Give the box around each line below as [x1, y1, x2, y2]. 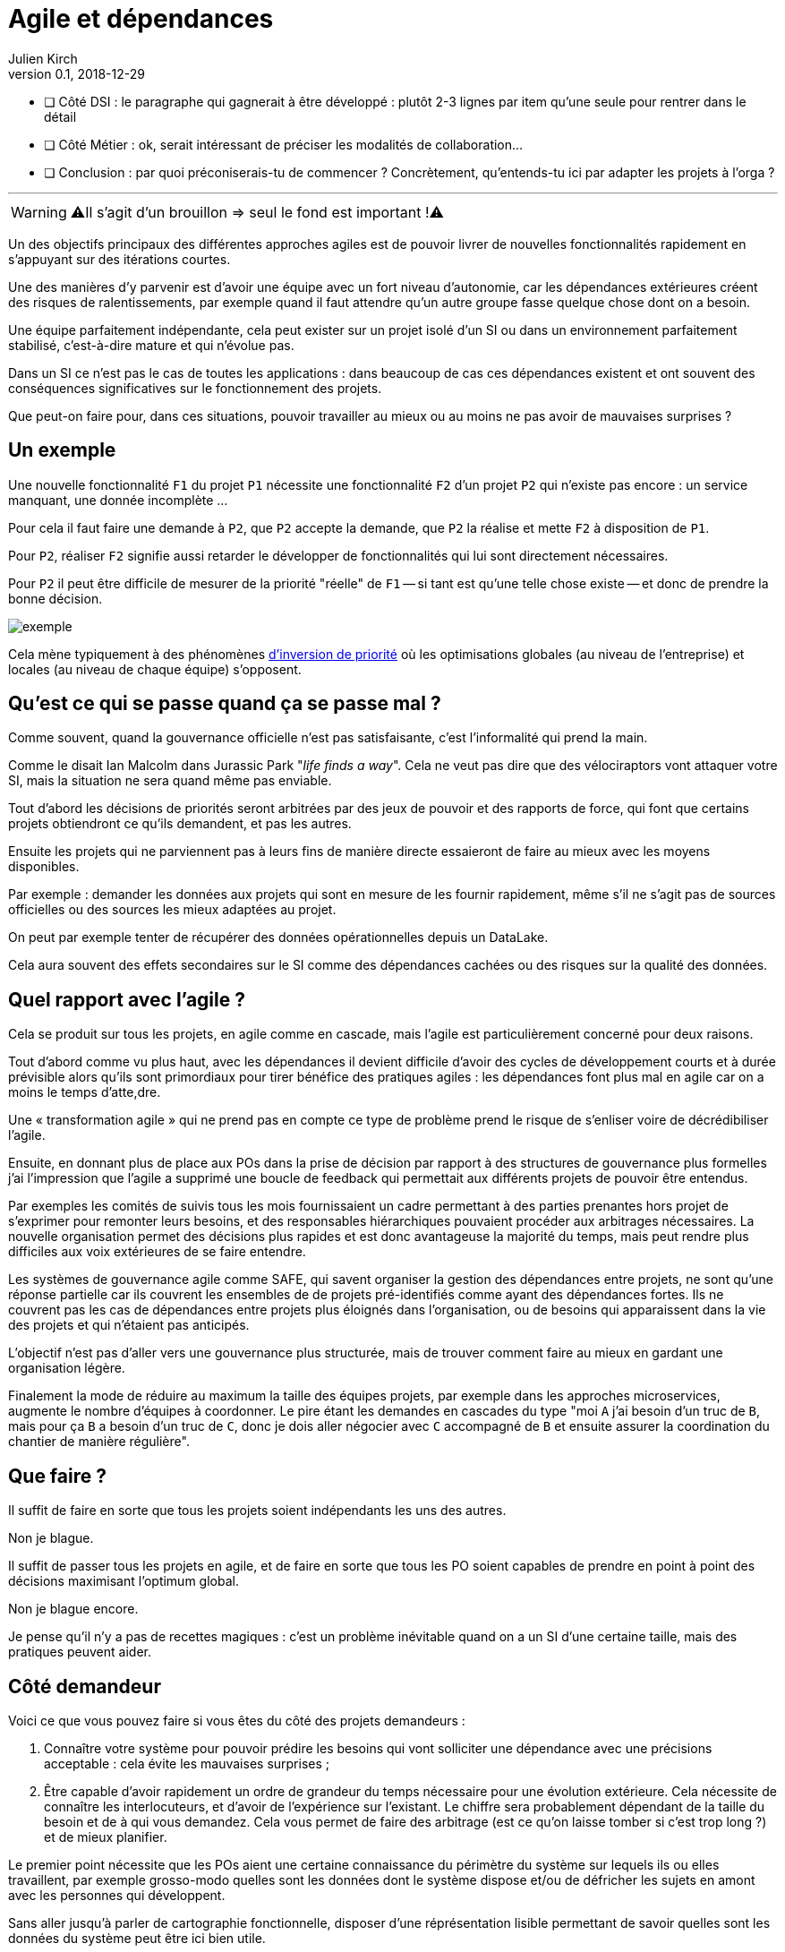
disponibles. [8, 859, 80, 875]
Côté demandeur [8, 1674, 161, 1698]
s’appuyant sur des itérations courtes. [8, 251, 231, 267]
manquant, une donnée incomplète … [8, 492, 228, 508]
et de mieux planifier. [44, 1828, 167, 1845]
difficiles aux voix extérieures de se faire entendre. [8, 1244, 306, 1260]
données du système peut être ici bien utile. [8, 1930, 266, 1946]
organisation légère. [8, 1360, 125, 1376]
